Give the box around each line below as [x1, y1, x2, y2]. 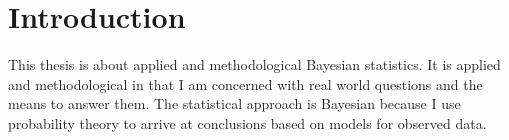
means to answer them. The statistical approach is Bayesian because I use [8, 93, 461, 114]
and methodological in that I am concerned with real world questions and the [8, 73, 483, 94]
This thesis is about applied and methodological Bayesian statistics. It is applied [8, 54, 501, 75]
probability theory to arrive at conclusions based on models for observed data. [8, 112, 487, 133]
